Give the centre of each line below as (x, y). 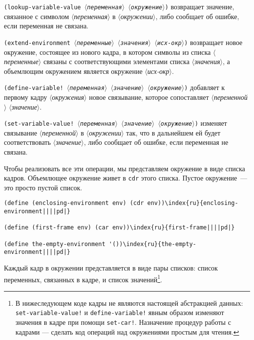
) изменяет (211, 123)
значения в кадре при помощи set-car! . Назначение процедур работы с (123, 322)
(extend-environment (37, 43)
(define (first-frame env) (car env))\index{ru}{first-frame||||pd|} (119, 228)
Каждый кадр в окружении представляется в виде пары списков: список (111, 268)
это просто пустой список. (43, 187)
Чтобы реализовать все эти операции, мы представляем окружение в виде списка (125, 168)
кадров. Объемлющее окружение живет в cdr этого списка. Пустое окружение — (126, 178)
